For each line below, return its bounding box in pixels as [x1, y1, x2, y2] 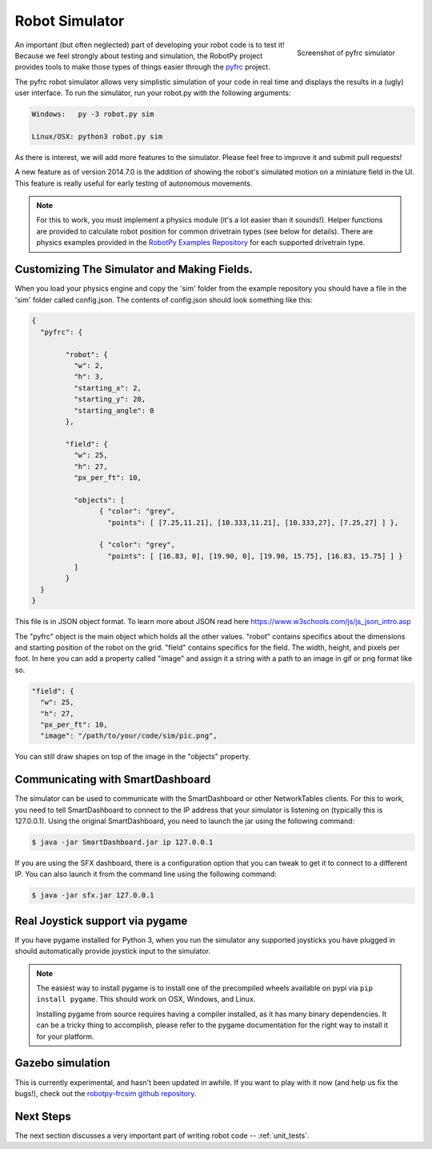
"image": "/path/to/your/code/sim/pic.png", [40, 731, 218, 740]
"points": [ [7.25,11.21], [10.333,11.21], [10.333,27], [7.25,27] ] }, [107, 518, 399, 527]
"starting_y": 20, [73, 394, 146, 404]
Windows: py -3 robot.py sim [31, 110, 155, 119]
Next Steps [14, 1109, 71, 1123]
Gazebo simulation [14, 1056, 111, 1070]
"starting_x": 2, [73, 383, 142, 392]
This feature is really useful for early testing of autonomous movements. [14, 178, 253, 188]
